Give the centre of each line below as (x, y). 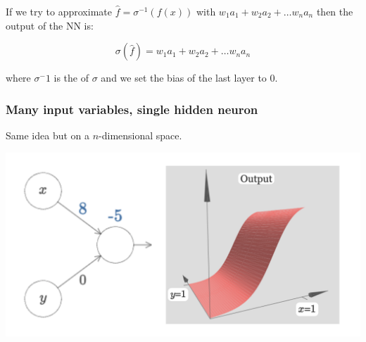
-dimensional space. (140, 135)
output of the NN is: (50, 25)
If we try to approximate (59, 11)
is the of (71, 78)
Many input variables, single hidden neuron (132, 109)
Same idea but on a (48, 135)
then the (335, 11)
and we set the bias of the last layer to (184, 78)
